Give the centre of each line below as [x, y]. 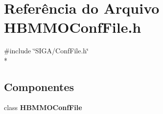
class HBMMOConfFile [43, 107]
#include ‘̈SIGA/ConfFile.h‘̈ [46, 51]
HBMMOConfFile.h [73, 27]
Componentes [39, 86]
